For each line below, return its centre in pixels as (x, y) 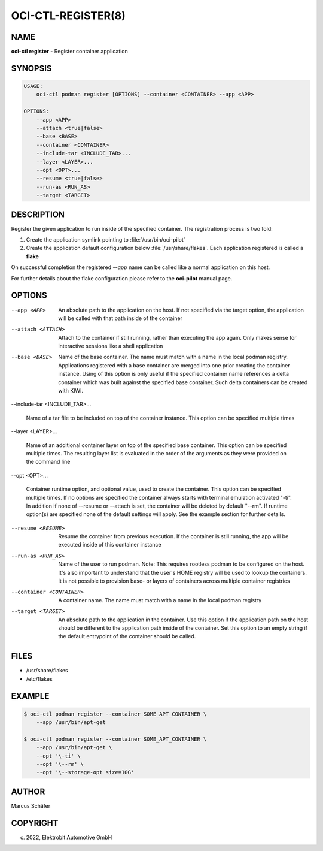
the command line (48, 462)
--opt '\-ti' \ (58, 756)
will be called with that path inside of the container (120, 318)
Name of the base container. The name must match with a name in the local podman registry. (173, 357)
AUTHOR (28, 791)
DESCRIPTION (38, 214)
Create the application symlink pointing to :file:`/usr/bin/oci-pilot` (106, 240)
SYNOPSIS (31, 68)
